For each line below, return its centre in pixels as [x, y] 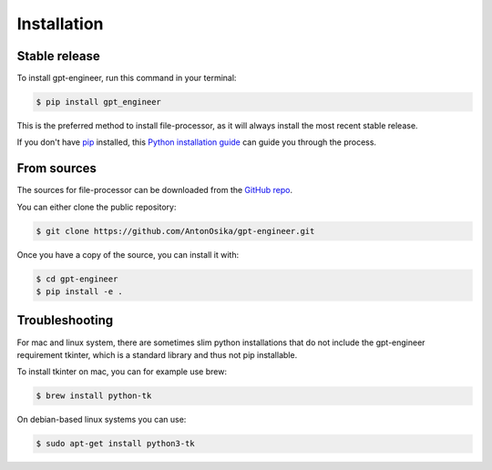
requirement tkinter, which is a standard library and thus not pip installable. [157, 354]
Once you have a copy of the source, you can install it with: [128, 254]
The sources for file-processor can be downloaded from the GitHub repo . [155, 190]
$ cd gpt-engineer [77, 279]
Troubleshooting [65, 320]
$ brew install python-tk [94, 396]
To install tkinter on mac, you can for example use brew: [122, 372]
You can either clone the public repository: [97, 207]
